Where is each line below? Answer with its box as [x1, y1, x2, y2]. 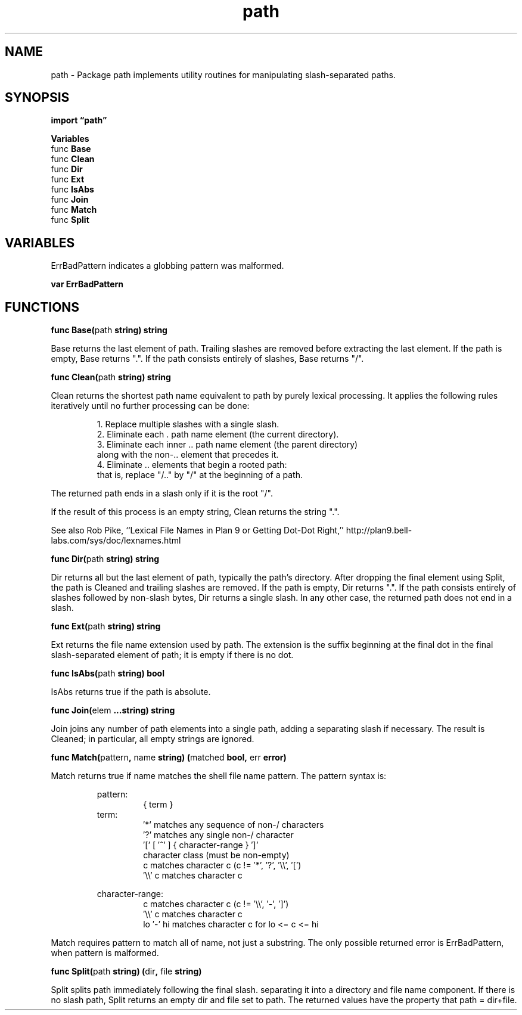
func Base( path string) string [51, 325, 167, 336]
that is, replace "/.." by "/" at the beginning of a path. [97, 470, 303, 480]
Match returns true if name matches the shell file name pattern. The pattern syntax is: [51, 771, 387, 781]
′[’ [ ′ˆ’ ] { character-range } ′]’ [143, 840, 259, 851]
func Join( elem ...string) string [51, 705, 175, 716]
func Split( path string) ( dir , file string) [51, 966, 202, 977]
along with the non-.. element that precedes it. [97, 449, 279, 460]
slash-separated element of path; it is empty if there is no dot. [51, 650, 294, 660]
